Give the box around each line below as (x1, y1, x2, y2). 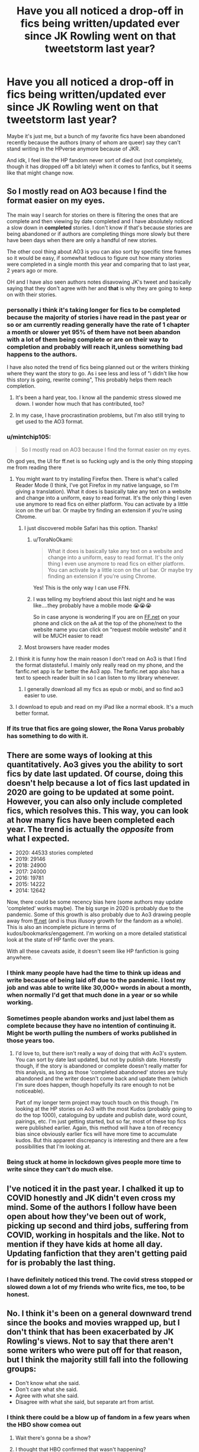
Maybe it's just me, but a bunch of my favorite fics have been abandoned (7, 132, 185, 140)
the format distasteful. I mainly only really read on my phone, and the (15, 661, 184, 669)
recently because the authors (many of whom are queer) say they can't (7, 139, 181, 146)
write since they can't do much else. (7, 1165, 114, 1174)
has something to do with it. (7, 732, 88, 740)
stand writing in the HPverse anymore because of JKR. (7, 145, 141, 152)
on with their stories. (7, 291, 57, 298)
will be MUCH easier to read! (33, 632, 104, 640)
